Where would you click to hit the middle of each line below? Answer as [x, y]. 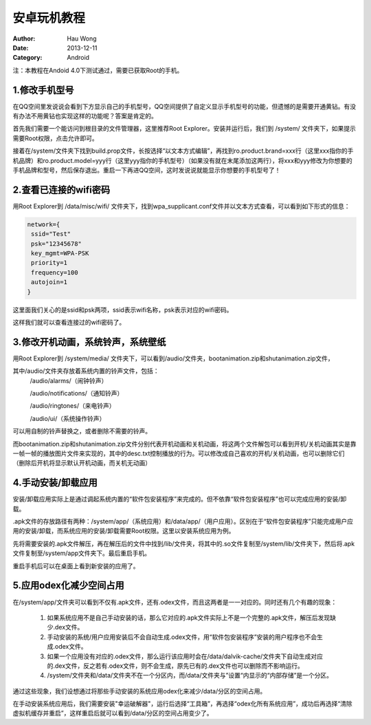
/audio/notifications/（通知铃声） [77, 393]
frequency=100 [55, 272]
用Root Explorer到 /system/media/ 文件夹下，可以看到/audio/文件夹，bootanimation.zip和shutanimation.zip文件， [173, 358]
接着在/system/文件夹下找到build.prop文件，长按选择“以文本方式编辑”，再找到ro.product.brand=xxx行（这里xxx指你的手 [183, 151]
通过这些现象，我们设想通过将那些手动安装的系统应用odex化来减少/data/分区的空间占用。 [139, 691]
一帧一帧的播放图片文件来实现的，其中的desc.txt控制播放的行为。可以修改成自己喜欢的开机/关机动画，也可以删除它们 [179, 453]
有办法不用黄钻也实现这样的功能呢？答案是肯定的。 [85, 116]
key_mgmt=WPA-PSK [60, 253]
